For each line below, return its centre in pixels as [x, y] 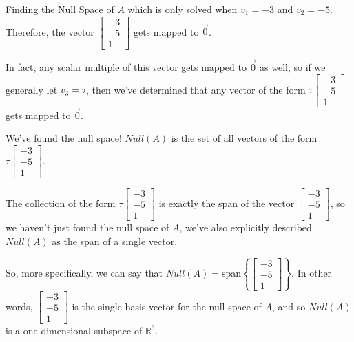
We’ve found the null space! [64, 138]
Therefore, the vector [50, 31]
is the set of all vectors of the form [244, 138]
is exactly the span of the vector [227, 203]
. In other [312, 273]
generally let [32, 89]
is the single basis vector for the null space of [167, 306]
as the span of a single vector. [115, 241]
